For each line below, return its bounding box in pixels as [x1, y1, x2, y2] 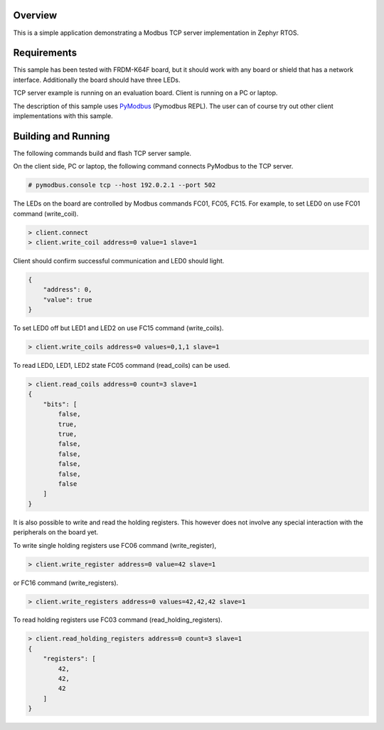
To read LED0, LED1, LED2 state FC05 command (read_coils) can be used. [13, 361, 230, 370]
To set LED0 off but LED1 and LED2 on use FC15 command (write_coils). [13, 324, 224, 332]
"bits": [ [43, 400, 78, 408]
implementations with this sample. [13, 111, 113, 120]
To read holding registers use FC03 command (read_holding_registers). [13, 615, 223, 624]
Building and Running [13, 130, 110, 142]
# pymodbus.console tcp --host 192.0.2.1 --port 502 [28, 181, 216, 189]
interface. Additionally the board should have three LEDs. [13, 75, 181, 84]
